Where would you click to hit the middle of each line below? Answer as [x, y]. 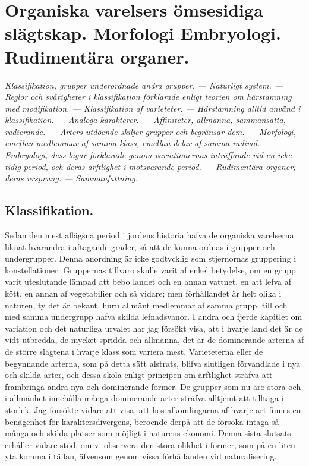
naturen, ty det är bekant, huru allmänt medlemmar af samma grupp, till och [146, 305]
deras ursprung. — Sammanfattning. [71, 178]
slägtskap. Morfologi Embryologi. [143, 33]
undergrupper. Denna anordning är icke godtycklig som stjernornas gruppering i [151, 258]
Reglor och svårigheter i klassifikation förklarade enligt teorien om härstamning [148, 97]
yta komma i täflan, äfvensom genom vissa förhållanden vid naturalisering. [141, 456]
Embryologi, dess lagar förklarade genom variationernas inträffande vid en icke [148, 155]
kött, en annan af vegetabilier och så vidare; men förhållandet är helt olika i [143, 293]
